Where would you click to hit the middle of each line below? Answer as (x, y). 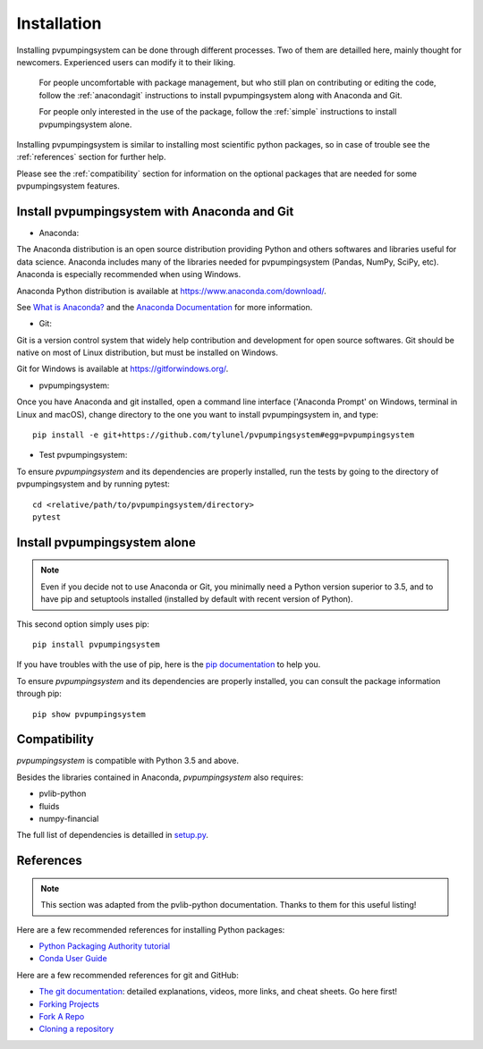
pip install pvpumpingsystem (96, 644)
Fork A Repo (62, 1016)
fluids (49, 806)
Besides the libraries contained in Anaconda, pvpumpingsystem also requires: (160, 777)
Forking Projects (69, 1004)
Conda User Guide (73, 959)
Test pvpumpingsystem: (83, 455)
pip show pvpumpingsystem (89, 714)
